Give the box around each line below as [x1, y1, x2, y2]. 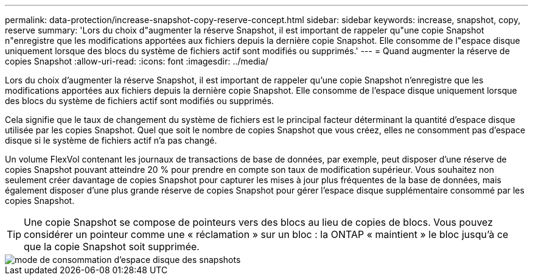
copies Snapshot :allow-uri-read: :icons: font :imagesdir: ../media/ [5, 56, 268, 66]
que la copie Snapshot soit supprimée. [24, 240, 200, 253]
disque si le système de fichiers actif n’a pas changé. [5, 135, 217, 145]
